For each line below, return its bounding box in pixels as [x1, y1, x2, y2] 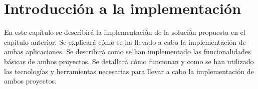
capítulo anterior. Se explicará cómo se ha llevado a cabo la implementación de [4, 36, 246, 47]
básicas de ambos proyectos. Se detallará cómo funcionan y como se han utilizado [4, 56, 254, 66]
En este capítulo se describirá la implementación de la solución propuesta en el [4, 27, 245, 37]
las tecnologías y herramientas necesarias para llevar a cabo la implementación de [4, 66, 254, 76]
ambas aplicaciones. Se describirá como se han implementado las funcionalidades [4, 46, 251, 57]
